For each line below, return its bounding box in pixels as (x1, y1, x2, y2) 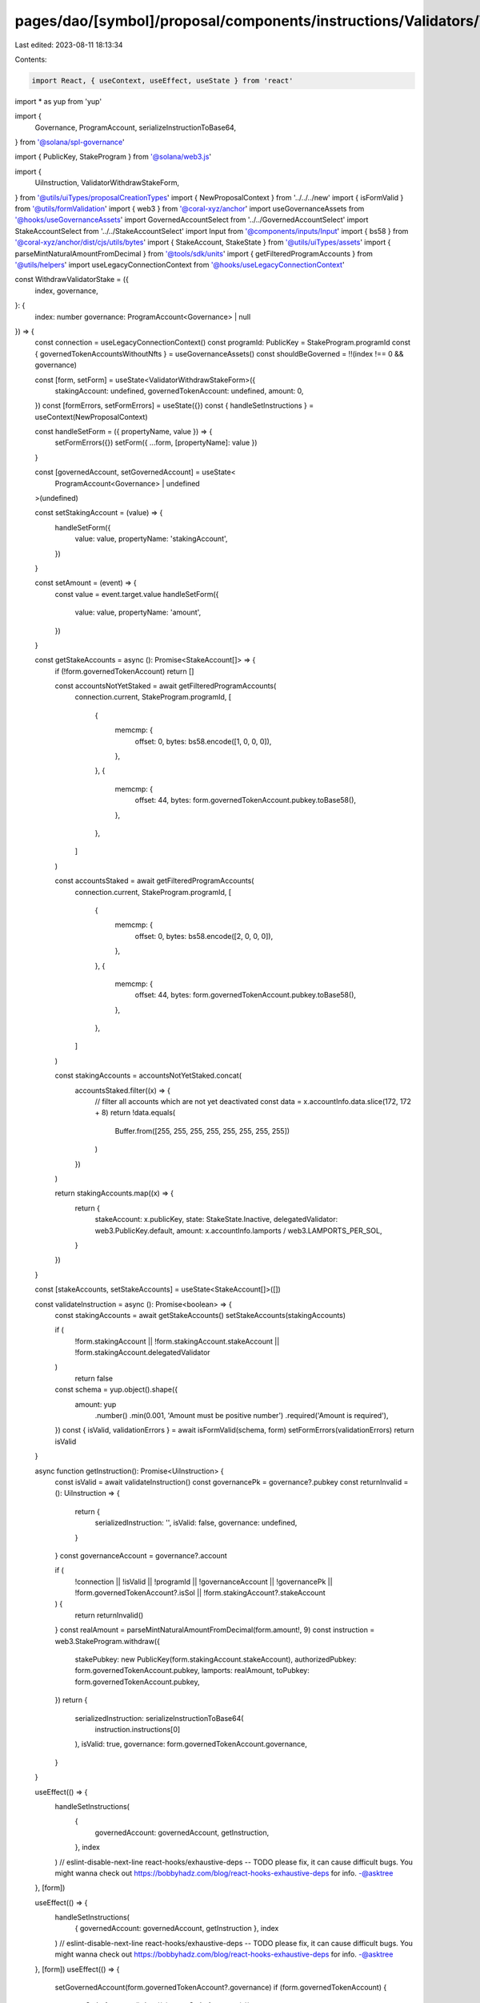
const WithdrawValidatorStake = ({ (14, 275, 130, 284)
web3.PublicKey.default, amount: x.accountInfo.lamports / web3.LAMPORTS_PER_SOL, (94, 1226, 382, 1235)
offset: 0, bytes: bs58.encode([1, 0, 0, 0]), (134, 736, 272, 746)
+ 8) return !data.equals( (94, 1108, 176, 1118)
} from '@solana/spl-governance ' (14, 137, 125, 147)
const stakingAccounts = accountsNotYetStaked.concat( (54, 1070, 242, 1081)
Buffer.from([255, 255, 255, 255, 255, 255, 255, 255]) (114, 1126, 290, 1135)
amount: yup (74, 1399, 117, 1409)
